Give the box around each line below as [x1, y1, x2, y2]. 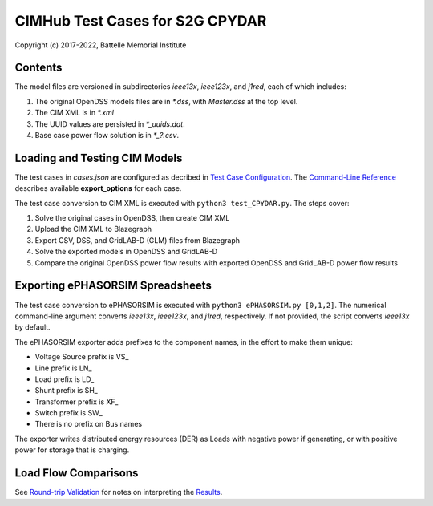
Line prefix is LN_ [34, 363, 92, 373]
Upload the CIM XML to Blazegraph [34, 225, 152, 234]
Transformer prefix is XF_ [34, 397, 119, 407]
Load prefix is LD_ [34, 374, 95, 384]
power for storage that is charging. [14, 445, 130, 455]
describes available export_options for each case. [14, 184, 182, 193]
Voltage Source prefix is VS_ [34, 352, 129, 362]
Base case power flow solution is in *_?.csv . [34, 131, 180, 140]
